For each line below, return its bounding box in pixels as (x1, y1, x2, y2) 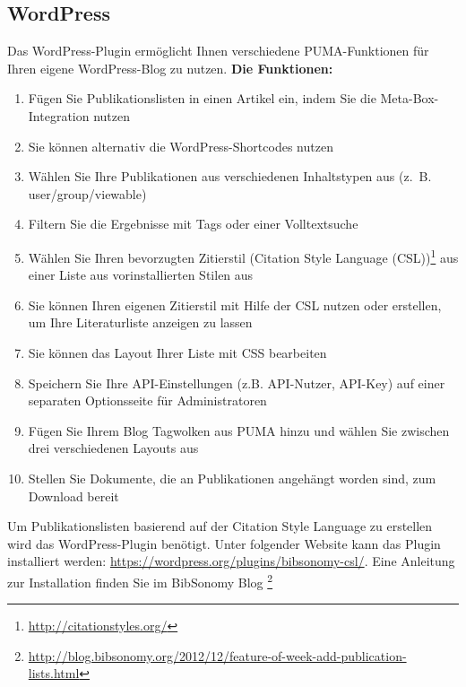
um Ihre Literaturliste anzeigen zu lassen (28, 313, 253, 332)
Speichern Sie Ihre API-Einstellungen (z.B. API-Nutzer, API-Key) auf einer (28, 373, 445, 392)
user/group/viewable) (28, 184, 147, 203)
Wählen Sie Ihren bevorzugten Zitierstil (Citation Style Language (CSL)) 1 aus (28, 245, 459, 266)
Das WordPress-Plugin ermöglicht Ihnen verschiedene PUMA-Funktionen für (7, 41, 429, 60)
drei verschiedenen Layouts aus (28, 439, 199, 457)
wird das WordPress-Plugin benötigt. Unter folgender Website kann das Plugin (7, 534, 441, 552)
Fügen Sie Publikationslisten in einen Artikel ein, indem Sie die (28, 89, 376, 108)
